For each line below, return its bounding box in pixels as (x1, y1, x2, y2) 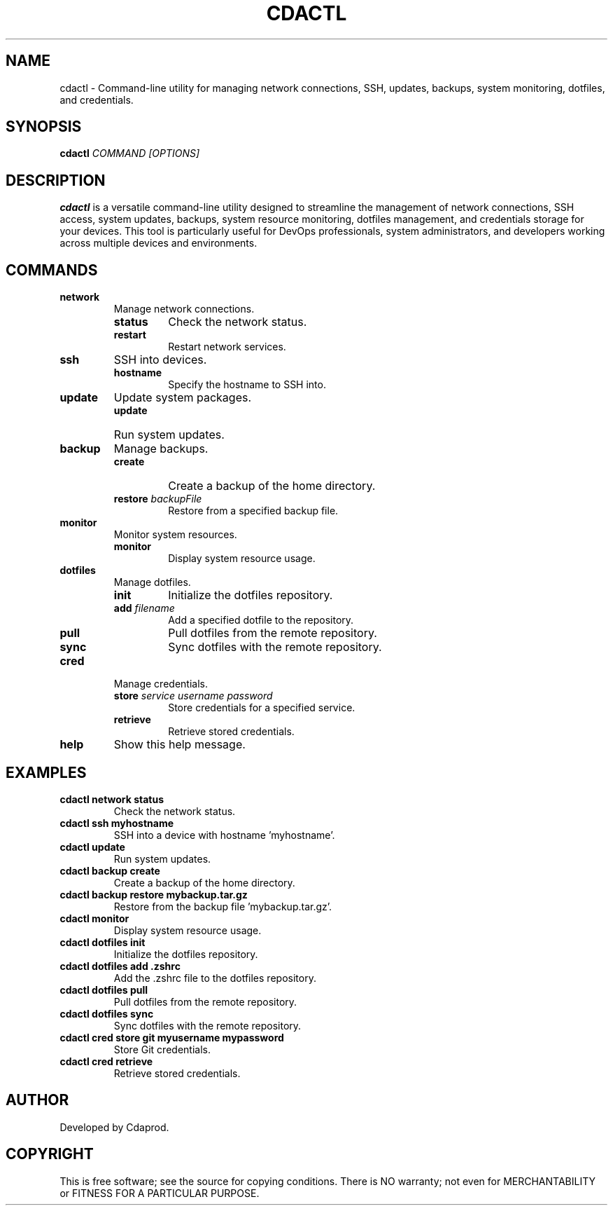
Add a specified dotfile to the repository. (168, 614, 354, 627)
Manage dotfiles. (113, 576, 191, 589)
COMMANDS (6, 261, 98, 279)
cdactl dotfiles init (59, 936, 146, 948)
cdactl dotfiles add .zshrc (59, 959, 181, 972)
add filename (113, 602, 175, 615)
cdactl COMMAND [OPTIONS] (59, 147, 200, 160)
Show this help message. (113, 737, 246, 752)
